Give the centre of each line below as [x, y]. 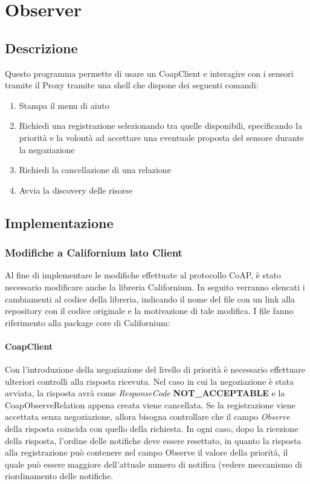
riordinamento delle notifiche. [59, 476]
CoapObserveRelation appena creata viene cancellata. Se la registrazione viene [150, 404]
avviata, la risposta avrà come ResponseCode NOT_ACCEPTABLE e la [145, 393]
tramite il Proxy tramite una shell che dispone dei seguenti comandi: [132, 85]
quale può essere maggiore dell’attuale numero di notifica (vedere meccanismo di [153, 464]
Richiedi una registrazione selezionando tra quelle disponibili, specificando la [160, 126]
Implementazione [59, 222]
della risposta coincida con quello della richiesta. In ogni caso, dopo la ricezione [152, 429]
